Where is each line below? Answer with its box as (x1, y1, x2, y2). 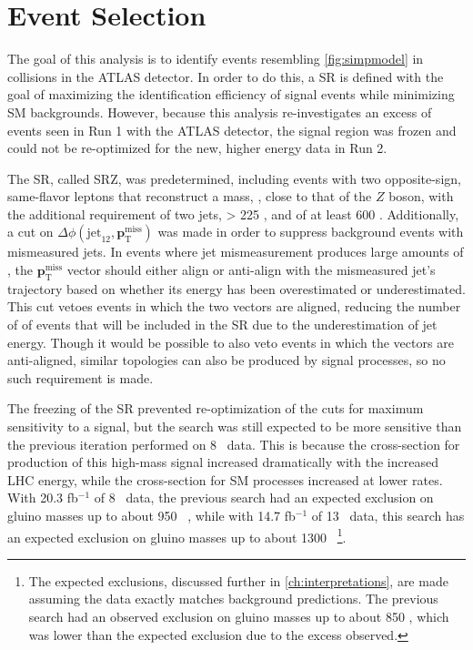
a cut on (7, 222, 54, 241)
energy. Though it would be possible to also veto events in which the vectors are (7, 332, 454, 351)
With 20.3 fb (7, 488, 78, 507)
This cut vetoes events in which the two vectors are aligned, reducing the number (7, 297, 461, 316)
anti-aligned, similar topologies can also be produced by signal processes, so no (7, 350, 446, 370)
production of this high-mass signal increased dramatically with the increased (7, 452, 438, 472)
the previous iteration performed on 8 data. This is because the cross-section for (7, 434, 460, 453)
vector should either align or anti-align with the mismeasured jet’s (66, 260, 436, 279)
